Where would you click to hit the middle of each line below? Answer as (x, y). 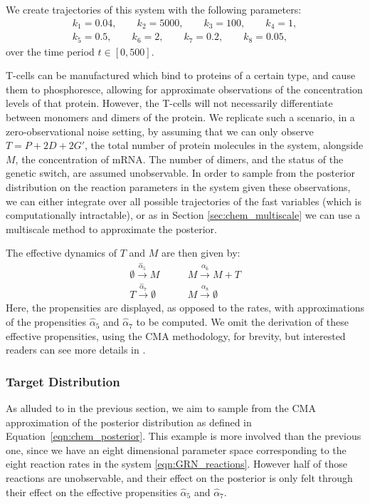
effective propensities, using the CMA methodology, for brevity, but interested (176, 335)
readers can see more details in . (76, 350)
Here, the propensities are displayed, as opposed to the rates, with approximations (185, 308)
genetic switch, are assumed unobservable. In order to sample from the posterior (181, 173)
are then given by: (201, 253)
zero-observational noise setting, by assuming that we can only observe (160, 131)
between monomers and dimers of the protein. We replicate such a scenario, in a (180, 117)
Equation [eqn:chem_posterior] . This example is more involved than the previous (184, 436)
